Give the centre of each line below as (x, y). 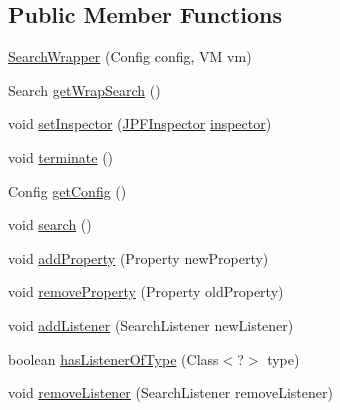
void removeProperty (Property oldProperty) (146, 291)
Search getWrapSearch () (84, 89)
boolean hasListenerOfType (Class (113, 358)
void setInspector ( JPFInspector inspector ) (140, 123)
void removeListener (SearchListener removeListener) (170, 392)
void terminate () (61, 156)
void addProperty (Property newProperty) (138, 257)
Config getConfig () (67, 190)
